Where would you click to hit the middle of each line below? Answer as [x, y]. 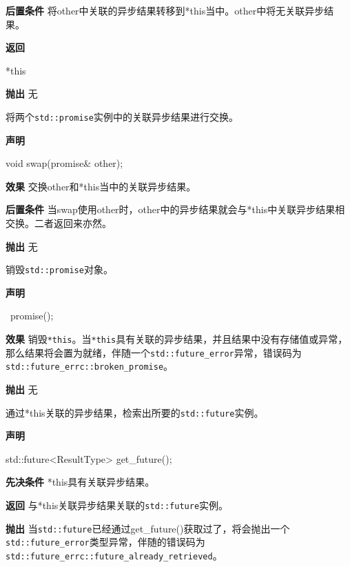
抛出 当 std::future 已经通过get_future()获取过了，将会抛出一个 [148, 528]
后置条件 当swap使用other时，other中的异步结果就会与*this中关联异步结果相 [175, 209]
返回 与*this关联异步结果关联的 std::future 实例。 [117, 505]
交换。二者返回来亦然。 [59, 223]
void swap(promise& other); [64, 163]
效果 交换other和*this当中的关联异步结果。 [101, 186]
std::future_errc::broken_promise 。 [90, 366]
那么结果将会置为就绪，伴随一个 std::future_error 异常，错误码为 [154, 352]
